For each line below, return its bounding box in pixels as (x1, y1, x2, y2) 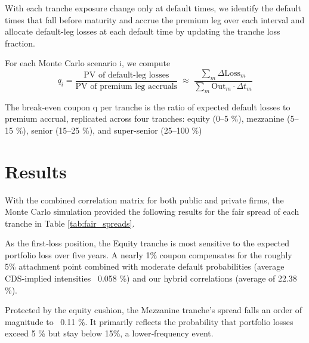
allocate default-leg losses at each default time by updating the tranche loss (5, 25, 280, 38)
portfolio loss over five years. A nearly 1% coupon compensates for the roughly (5, 248, 292, 261)
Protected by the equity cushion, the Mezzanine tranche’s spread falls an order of (5, 304, 302, 316)
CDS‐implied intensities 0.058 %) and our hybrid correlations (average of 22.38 (5, 272, 297, 285)
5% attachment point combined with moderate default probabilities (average (5, 260, 285, 273)
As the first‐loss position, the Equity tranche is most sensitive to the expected (5, 237, 289, 249)
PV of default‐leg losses (84, 70, 169, 79)
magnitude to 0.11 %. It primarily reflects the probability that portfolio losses (5, 315, 293, 327)
